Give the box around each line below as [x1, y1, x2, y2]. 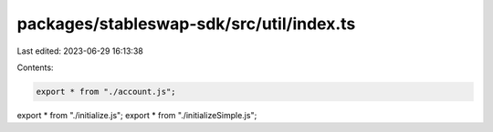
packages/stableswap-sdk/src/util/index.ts [16, 14, 356, 34]
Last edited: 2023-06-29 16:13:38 [16, 46, 143, 56]
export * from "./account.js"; [36, 86, 177, 96]
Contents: [16, 62, 54, 73]
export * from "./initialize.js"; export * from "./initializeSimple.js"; [16, 109, 257, 120]
